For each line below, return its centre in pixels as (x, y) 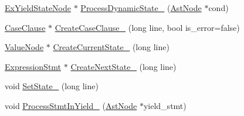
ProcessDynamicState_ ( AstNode (141, 8)
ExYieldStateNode (38, 8)
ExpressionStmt (33, 66)
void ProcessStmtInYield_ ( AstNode (71, 105)
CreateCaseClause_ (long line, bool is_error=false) (147, 27)
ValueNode (24, 47)
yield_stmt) (165, 105)
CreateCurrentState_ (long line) (111, 47)
